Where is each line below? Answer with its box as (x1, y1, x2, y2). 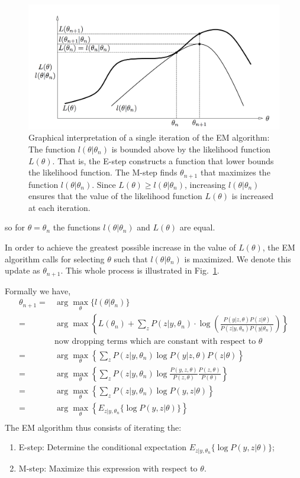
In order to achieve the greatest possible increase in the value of (5, 240, 236, 253)
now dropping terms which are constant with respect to (54, 337, 256, 346)
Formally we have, (5, 284, 71, 297)
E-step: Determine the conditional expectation (18, 441, 187, 453)
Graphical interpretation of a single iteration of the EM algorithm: (28, 131, 270, 144)
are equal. (179, 221, 215, 233)
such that (114, 252, 148, 265)
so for (5, 221, 25, 233)
